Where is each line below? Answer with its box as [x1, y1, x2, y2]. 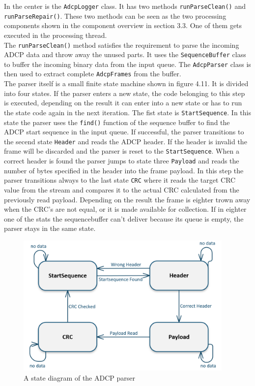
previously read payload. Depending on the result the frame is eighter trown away [4, 194, 251, 204]
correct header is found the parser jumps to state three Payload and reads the [4, 156, 239, 166]
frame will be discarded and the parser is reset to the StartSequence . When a [4, 146, 239, 156]
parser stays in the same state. [4, 223, 96, 233]
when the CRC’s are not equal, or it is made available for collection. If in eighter [4, 204, 247, 214]
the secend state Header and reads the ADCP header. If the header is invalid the [4, 136, 247, 146]
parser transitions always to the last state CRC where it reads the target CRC [4, 175, 236, 185]
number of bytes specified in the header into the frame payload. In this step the [4, 165, 244, 175]
